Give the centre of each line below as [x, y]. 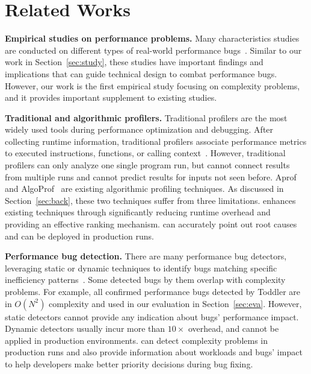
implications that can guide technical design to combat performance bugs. [141, 73]
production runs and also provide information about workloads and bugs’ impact [154, 352]
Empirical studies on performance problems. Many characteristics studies [152, 38]
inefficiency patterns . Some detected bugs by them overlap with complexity [145, 280]
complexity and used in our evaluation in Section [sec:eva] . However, [175, 303]
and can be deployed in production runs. [79, 236]
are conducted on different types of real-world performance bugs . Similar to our [153, 50]
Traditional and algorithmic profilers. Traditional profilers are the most [146, 117]
